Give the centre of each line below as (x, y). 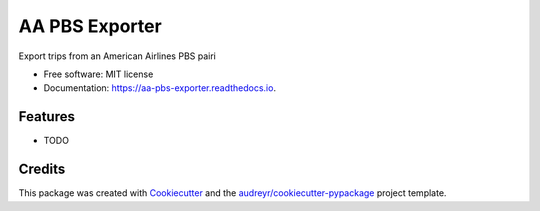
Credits (42, 169)
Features (46, 116)
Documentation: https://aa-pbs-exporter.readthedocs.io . (160, 88)
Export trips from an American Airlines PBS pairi (117, 56)
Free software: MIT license (98, 74)
